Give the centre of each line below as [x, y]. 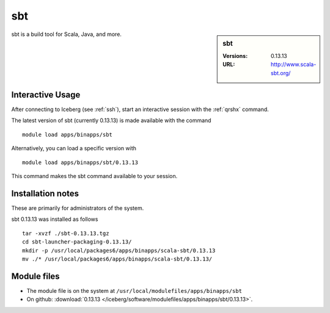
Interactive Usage [46, 95]
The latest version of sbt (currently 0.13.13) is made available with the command [111, 121]
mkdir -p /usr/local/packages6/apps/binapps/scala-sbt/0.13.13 [119, 250]
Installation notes [45, 193]
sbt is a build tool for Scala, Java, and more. [67, 34]
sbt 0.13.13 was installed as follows [55, 219]
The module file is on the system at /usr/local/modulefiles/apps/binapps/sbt [134, 290]
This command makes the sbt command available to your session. [94, 176]
